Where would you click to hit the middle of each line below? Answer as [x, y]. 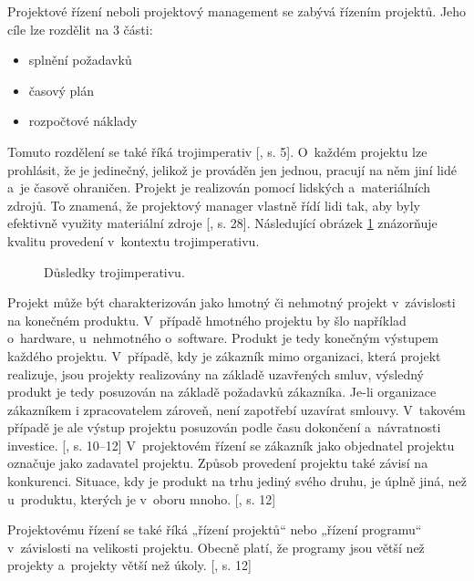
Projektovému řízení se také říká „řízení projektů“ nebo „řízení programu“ [215, 529]
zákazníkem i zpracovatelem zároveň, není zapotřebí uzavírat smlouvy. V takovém [237, 409]
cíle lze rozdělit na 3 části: [80, 29]
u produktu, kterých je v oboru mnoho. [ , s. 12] [142, 498]
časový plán [62, 90]
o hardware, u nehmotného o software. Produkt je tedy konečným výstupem [223, 338]
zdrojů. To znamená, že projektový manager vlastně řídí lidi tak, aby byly [214, 205]
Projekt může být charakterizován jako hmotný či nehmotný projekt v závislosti [232, 302]
